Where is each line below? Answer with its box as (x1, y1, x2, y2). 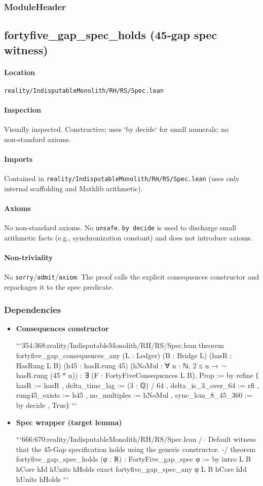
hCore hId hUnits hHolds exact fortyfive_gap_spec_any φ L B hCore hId (16, 463, 247, 474)
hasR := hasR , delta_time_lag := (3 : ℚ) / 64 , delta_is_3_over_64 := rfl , (16, 379, 259, 390)
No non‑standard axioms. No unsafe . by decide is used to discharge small (4, 222, 236, 233)
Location (4, 66, 35, 77)
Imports (4, 154, 33, 164)
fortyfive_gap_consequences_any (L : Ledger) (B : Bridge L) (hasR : (16, 350, 232, 360)
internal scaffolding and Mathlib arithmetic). (4, 183, 143, 193)
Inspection (4, 105, 42, 115)
